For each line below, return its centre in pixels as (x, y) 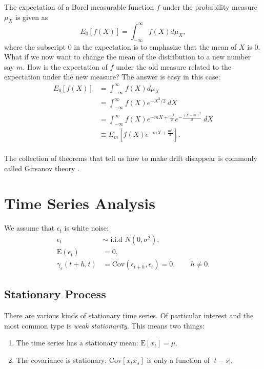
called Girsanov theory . (42, 168)
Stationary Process (55, 294)
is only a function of (178, 360)
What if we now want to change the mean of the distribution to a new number (128, 57)
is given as (32, 17)
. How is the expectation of (65, 66)
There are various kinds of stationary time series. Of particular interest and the (129, 315)
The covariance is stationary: (62, 360)
